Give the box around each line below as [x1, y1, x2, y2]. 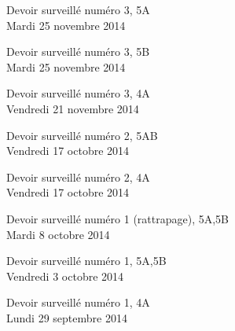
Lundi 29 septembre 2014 [6, 309, 127, 325]
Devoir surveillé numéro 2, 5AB [6, 127, 158, 143]
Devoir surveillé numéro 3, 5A [6, 2, 150, 17]
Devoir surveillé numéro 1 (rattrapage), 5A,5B [6, 210, 229, 226]
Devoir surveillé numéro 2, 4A [6, 168, 150, 185]
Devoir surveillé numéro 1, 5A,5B [6, 252, 167, 269]
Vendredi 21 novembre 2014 [6, 100, 139, 116]
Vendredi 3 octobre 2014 [6, 267, 124, 284]
